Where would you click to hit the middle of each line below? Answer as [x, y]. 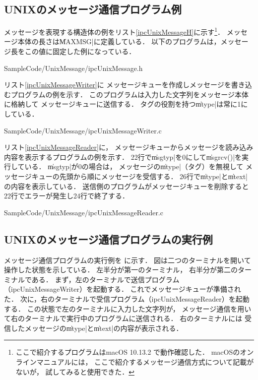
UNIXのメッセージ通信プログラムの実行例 [108, 239]
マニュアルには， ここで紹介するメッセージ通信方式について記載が [145, 361]
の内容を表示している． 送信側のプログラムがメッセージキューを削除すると [127, 186]
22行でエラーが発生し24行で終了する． [66, 196]
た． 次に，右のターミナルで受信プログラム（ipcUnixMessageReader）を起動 [127, 298]
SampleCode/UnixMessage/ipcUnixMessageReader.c [84, 212]
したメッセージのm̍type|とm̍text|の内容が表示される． [97, 328]
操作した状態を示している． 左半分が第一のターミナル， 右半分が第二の [121, 270]
